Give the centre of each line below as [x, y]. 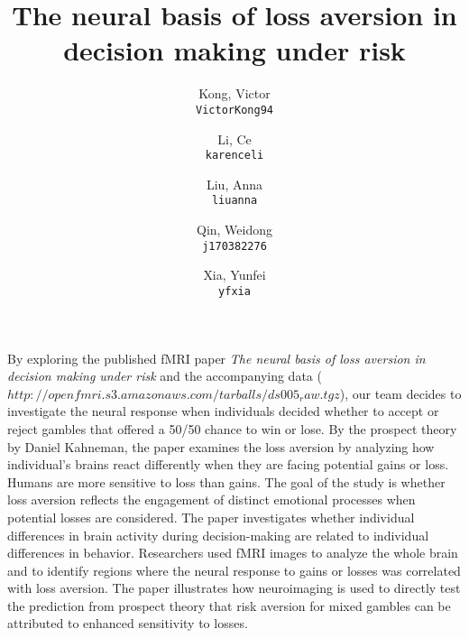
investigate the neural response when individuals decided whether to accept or [223, 411]
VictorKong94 [234, 110]
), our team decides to [400, 393]
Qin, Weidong [234, 230]
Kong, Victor [234, 93]
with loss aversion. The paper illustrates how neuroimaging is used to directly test [234, 588]
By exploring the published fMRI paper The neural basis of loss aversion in [216, 358]
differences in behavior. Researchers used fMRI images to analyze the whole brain [233, 553]
